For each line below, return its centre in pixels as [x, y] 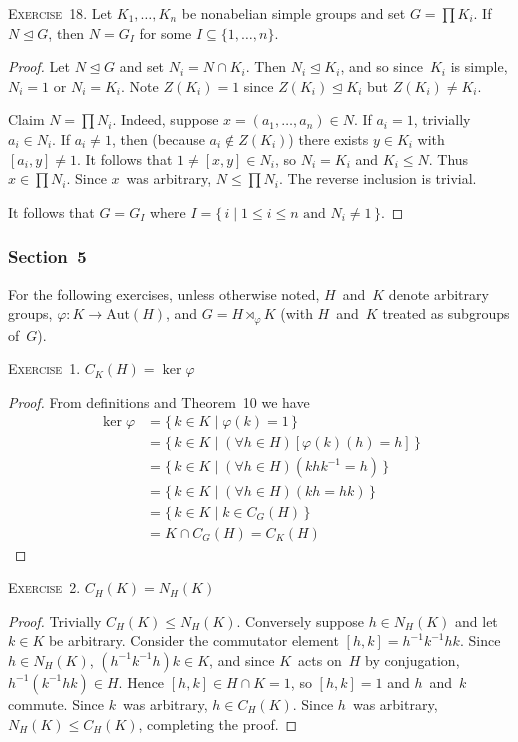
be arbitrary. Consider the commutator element [193, 640]
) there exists [328, 138]
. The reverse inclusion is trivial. [378, 178]
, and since [242, 659]
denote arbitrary [438, 293]
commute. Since [56, 703]
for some [165, 32]
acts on [320, 659]
